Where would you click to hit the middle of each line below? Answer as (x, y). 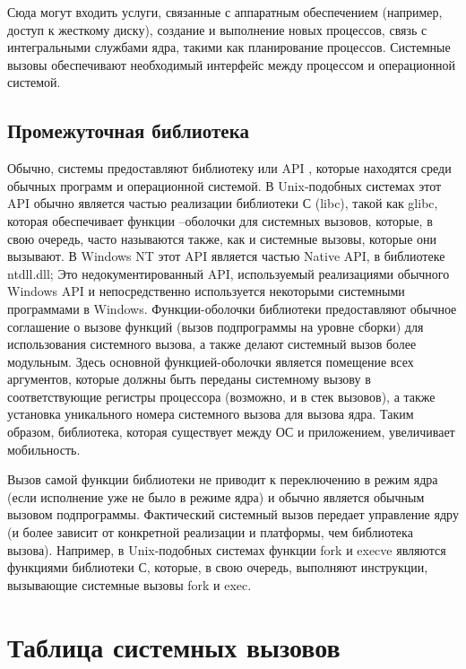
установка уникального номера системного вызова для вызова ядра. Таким (211, 414)
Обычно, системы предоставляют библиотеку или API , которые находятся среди (229, 168)
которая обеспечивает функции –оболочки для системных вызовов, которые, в (220, 220)
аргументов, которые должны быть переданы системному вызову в (189, 379)
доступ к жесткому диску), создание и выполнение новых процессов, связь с (217, 29)
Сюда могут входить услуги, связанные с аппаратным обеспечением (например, (225, 12)
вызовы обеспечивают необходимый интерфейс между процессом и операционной (232, 64)
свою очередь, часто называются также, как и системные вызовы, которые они (222, 238)
